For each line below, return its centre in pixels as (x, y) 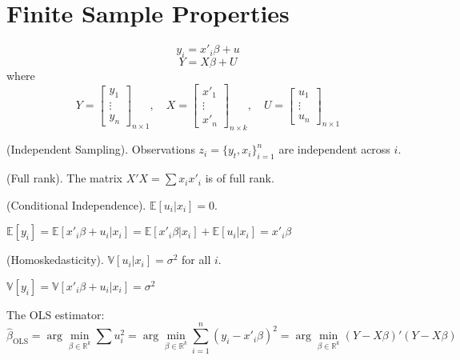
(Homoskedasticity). (55, 260)
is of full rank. (240, 178)
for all (196, 260)
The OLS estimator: (56, 314)
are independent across (334, 149)
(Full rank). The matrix (64, 178)
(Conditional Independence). (76, 204)
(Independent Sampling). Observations (101, 149)
